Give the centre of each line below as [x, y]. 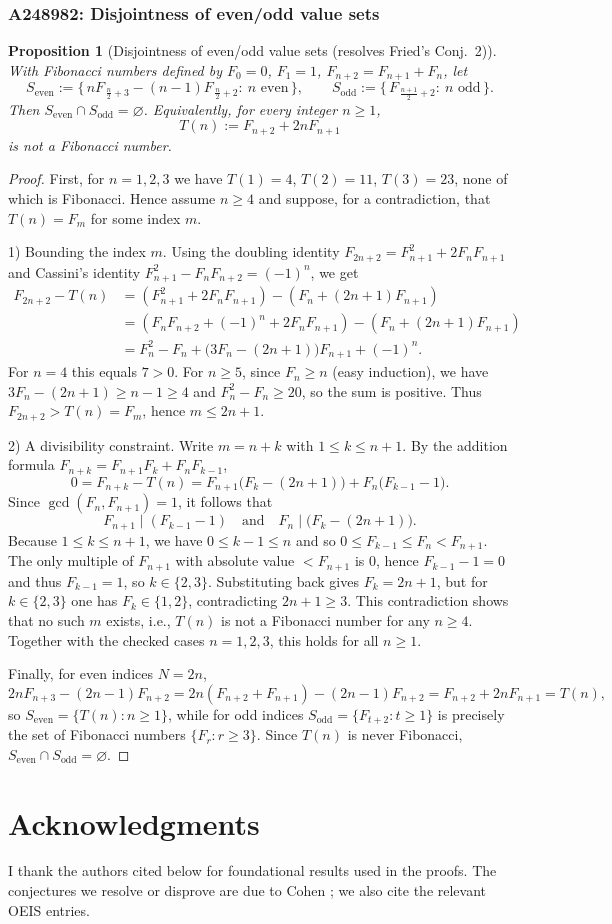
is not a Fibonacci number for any [325, 619]
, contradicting [233, 600]
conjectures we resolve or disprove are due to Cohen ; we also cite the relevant [247, 890]
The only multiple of [71, 560]
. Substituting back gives [283, 580]
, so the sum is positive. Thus [391, 390]
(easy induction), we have [410, 371]
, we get [334, 271]
